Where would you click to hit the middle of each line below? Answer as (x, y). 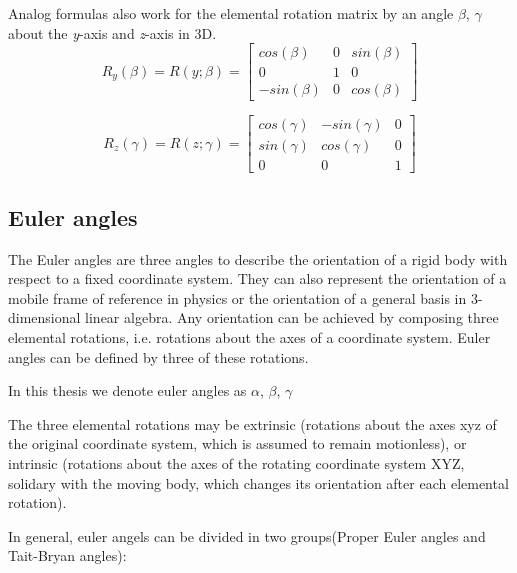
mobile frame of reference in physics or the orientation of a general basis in (237, 297)
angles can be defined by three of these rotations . (158, 356)
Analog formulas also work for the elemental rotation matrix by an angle (231, 13)
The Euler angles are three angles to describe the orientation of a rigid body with (258, 258)
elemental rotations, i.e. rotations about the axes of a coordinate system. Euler (249, 336)
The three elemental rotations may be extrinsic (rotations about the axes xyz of (252, 423)
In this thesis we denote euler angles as (127, 390)
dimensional (44, 317)
